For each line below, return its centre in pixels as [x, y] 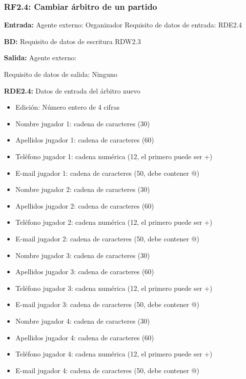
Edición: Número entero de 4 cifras [67, 107]
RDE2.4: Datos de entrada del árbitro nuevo [72, 90]
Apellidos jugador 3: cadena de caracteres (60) [85, 272]
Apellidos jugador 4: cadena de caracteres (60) [85, 337]
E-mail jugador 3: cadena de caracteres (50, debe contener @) [107, 304]
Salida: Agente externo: [40, 58]
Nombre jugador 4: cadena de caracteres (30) [82, 320]
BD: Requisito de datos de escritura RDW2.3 [72, 41]
